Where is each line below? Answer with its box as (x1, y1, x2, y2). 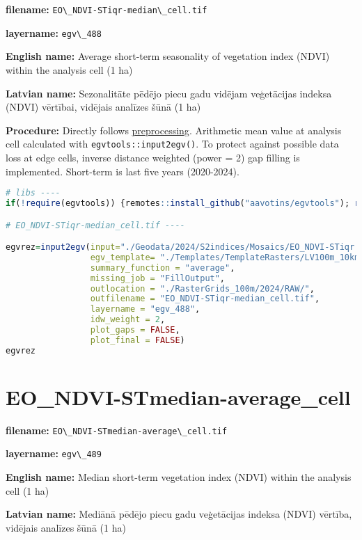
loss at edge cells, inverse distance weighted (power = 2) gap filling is (6, 150, 300, 164)
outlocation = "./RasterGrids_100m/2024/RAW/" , (90, 283, 315, 294)
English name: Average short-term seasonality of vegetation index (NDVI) (6, 49, 330, 63)
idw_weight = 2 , (90, 315, 166, 325)
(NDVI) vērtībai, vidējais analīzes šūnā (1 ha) (6, 100, 201, 114)
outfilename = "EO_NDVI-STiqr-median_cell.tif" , (90, 294, 320, 304)
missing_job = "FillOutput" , (90, 273, 226, 283)
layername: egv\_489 (6, 446, 102, 461)
